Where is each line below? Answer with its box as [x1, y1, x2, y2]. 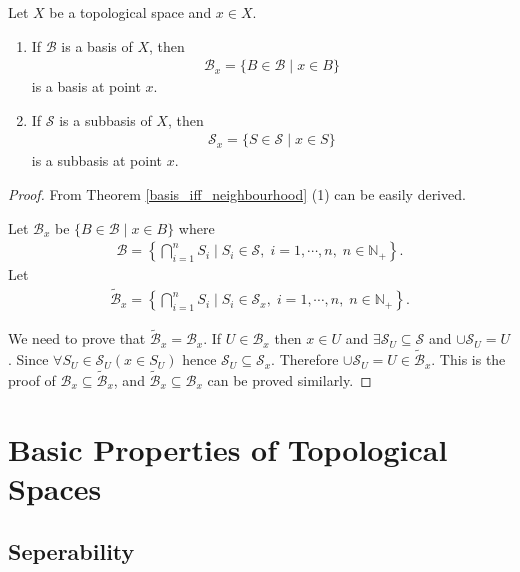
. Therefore [271, 349, 339, 370]
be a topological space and [49, 2, 212, 22]
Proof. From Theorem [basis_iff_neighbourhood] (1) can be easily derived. [8, 184, 466, 205]
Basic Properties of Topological [8, 428, 448, 469]
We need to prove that [8, 328, 146, 349]
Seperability [8, 536, 135, 567]
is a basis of [61, 35, 133, 56]
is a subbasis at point [31, 150, 162, 171]
